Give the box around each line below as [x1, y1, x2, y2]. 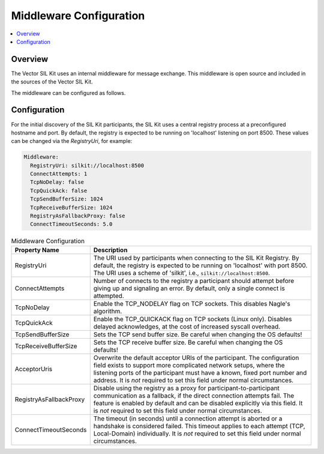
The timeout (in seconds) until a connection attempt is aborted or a [93, 414, 283, 423]
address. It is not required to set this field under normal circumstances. [93, 376, 294, 384]
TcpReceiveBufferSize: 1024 [30, 204, 113, 211]
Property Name [14, 246, 59, 254]
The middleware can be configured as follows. [11, 89, 126, 96]
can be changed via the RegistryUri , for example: [11, 138, 133, 145]
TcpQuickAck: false [30, 187, 88, 194]
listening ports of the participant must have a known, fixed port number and [93, 368, 307, 377]
